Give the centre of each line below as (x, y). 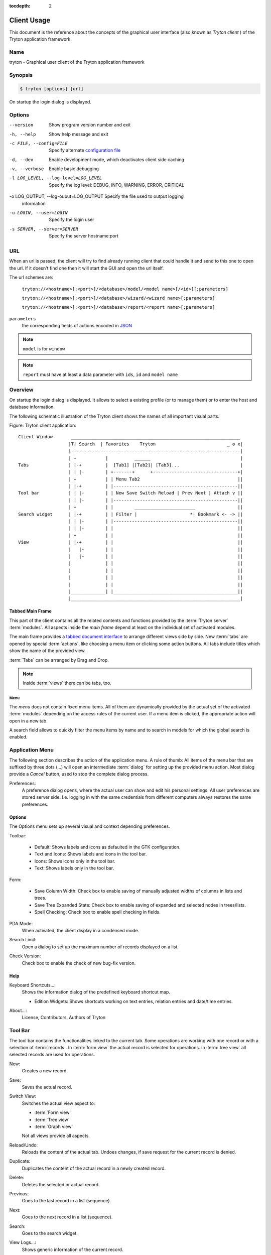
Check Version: (25, 956)
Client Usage (30, 20)
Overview (21, 390)
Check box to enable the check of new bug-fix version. (79, 963)
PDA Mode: (21, 923)
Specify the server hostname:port (84, 236)
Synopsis (21, 75)
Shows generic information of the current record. (73, 1249)
